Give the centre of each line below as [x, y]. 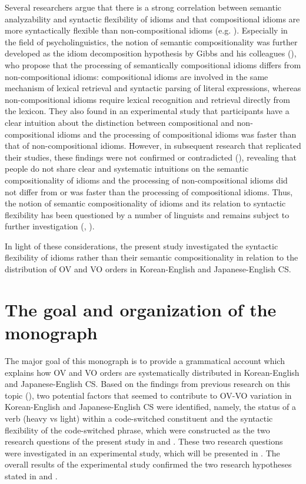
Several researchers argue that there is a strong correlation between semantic [143, 7]
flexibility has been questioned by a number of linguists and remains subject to [147, 214]
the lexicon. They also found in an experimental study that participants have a [147, 111]
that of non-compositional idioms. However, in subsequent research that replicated [153, 146]
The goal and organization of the [141, 309]
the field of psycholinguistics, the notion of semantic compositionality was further [151, 41]
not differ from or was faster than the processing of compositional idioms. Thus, [149, 191]
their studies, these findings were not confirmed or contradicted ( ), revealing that [151, 157]
